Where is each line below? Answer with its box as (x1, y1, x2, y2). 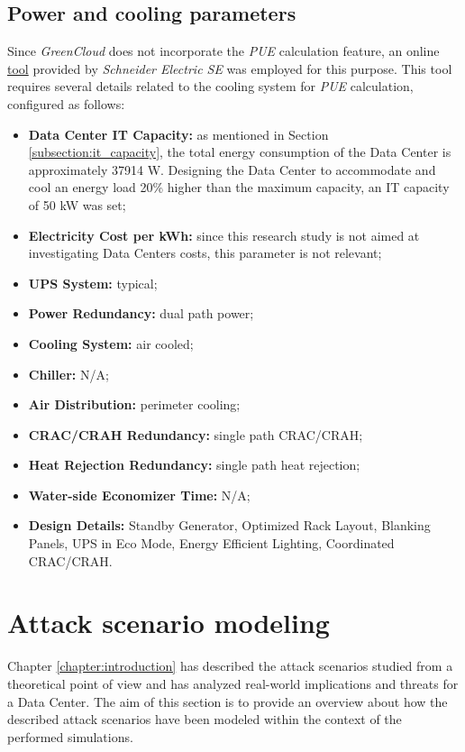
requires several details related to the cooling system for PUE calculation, (7, 77, 414, 96)
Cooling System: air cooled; (28, 334, 194, 353)
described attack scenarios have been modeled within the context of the (7, 710, 402, 729)
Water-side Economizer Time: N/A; (28, 485, 251, 504)
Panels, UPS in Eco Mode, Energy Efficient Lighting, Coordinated (28, 534, 395, 553)
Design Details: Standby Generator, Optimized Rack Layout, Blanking (28, 516, 431, 535)
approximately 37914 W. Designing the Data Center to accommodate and (28, 160, 436, 179)
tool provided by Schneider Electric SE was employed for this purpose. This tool (7, 59, 452, 78)
